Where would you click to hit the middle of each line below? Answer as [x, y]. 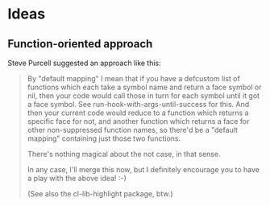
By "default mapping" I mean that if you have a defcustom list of [134, 78]
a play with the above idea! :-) [77, 178]
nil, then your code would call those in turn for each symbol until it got [143, 96]
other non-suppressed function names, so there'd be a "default [133, 130]
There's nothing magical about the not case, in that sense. [124, 154]
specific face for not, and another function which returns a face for [138, 121]
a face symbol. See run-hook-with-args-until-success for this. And [138, 104]
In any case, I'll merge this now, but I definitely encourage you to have [143, 169]
